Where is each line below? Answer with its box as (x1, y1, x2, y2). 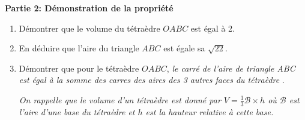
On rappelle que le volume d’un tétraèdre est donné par (19, 93, 221, 106)
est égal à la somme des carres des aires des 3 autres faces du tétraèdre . (19, 73, 285, 86)
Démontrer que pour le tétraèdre (19, 61, 139, 74)
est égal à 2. (190, 21, 235, 34)
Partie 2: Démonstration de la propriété (5, 2, 174, 14)
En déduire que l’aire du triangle (19, 42, 139, 54)
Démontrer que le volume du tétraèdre (19, 21, 160, 34)
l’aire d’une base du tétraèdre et (19, 105, 135, 118)
